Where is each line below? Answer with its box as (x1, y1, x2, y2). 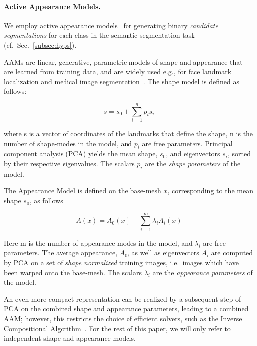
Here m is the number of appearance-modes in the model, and (4, 237, 193, 248)
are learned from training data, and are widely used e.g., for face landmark (4, 66, 232, 77)
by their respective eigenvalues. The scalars (4, 158, 135, 169)
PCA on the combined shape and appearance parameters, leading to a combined (4, 303, 249, 314)
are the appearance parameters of (152, 267, 253, 277)
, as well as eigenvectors (127, 247, 199, 258)
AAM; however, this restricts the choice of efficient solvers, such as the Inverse (4, 313, 242, 323)
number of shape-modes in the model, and (4, 138, 132, 148)
